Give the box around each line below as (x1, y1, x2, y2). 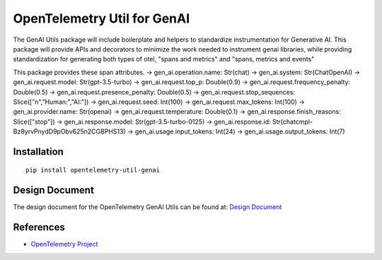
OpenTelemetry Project (30, 240, 98, 249)
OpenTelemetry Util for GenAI (13, 11, 190, 26)
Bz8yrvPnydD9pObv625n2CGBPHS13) (13, 127, 127, 136)
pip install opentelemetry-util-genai (25, 166, 161, 175)
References (13, 221, 65, 233)
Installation (13, 146, 64, 158)
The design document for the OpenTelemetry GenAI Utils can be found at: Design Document (13, 203, 282, 211)
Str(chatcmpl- (272, 117, 313, 126)
